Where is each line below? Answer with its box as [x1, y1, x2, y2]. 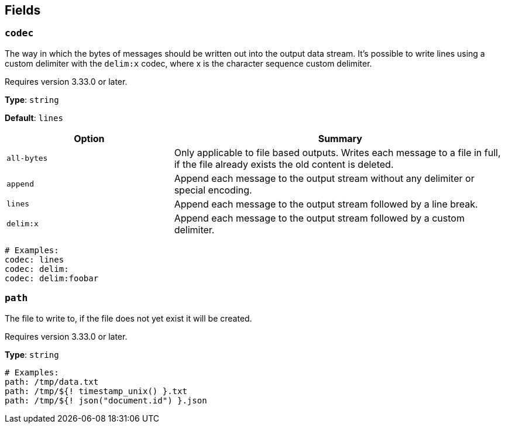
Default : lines [5, 112, 63, 123]
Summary [318, 132, 362, 144]
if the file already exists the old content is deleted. [174, 158, 394, 170]
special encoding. [174, 184, 252, 196]
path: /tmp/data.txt [5, 377, 99, 386]
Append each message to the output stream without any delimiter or [174, 172, 475, 184]
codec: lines [5, 254, 64, 264]
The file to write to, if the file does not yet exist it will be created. [5, 313, 252, 323]
